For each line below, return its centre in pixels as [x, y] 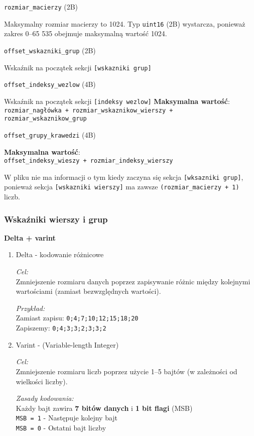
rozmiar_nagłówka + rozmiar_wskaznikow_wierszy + [89, 110]
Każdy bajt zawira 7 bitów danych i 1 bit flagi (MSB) [104, 408]
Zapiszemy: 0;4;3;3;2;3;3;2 [61, 328]
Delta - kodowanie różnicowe [60, 254]
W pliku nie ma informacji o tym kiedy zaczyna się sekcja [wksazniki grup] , [124, 177]
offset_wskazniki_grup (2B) [50, 50]
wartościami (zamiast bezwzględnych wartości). [88, 291]
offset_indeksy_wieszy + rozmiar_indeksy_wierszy [89, 161]
